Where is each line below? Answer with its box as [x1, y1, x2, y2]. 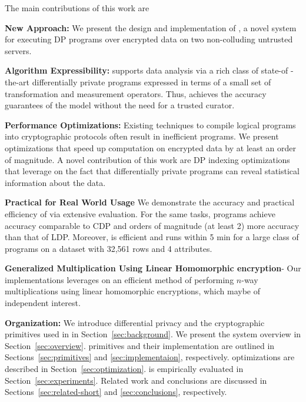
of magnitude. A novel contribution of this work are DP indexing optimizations [5, 153, 290, 165]
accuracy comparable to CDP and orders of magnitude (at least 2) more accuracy [5, 219, 300, 231]
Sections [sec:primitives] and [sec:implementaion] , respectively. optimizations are [5, 351, 295, 363]
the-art [5, 75, 30, 88]
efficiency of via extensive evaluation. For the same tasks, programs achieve [5, 207, 275, 220]
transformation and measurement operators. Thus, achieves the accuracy [5, 87, 267, 99]
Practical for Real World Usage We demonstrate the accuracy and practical [5, 196, 295, 208]
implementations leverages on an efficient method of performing [5, 273, 234, 285]
